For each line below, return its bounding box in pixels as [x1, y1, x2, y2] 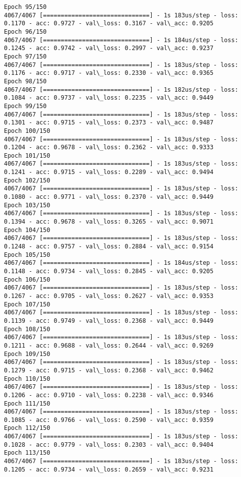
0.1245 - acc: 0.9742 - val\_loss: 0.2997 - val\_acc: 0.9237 [4, 45, 214, 52]
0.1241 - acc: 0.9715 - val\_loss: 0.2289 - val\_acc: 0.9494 [4, 169, 214, 176]
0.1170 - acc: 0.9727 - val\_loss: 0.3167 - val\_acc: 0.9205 [4, 20, 214, 27]
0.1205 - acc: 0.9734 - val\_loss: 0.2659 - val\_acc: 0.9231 [4, 466, 214, 473]
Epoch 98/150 [4, 77, 47, 85]
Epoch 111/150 [4, 400, 51, 407]
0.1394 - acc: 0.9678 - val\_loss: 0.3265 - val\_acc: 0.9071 [4, 218, 214, 226]
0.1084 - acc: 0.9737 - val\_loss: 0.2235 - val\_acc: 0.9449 [4, 94, 214, 102]
